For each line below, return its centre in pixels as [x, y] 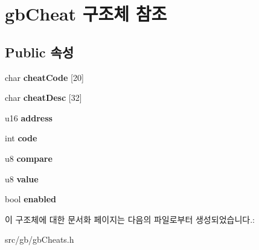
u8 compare [29, 158]
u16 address [29, 117]
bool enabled [31, 199]
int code [21, 138]
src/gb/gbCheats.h [40, 239]
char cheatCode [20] [44, 77]
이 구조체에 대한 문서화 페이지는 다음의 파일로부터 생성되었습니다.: [130, 219]
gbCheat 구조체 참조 [86, 14]
